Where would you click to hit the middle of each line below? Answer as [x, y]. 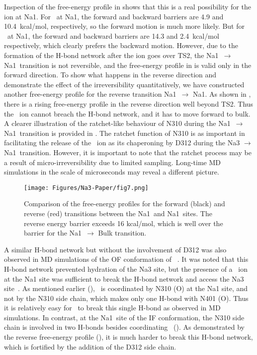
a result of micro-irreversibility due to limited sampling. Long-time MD [112, 162]
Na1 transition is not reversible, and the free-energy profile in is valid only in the [128, 65]
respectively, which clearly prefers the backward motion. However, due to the [121, 45]
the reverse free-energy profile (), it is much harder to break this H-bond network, [128, 337]
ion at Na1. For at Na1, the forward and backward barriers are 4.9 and [114, 16]
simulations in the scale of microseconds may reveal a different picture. [112, 172]
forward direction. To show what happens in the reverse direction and [110, 75]
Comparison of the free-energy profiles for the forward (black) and [125, 204]
